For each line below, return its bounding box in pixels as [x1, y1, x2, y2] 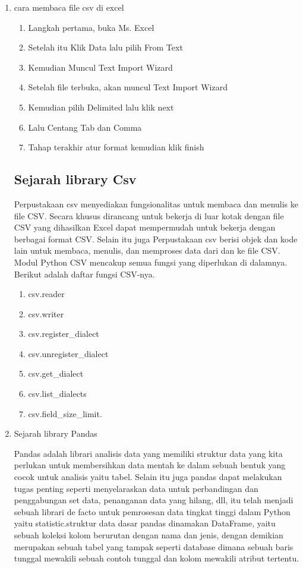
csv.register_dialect [28, 327, 99, 340]
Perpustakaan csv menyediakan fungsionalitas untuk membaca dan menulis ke [14, 197, 298, 210]
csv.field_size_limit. [28, 407, 102, 419]
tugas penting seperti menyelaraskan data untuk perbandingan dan [14, 482, 258, 494]
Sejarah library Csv [14, 170, 137, 188]
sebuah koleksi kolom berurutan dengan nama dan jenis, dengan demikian [14, 529, 283, 541]
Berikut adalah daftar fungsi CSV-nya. [14, 267, 155, 280]
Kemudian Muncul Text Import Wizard [28, 61, 173, 73]
